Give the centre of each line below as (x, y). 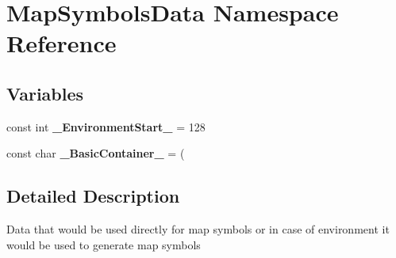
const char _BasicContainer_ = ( (96, 153)
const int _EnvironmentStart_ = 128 (106, 126)
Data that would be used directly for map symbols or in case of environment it (198, 229)
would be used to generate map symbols (104, 244)
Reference (62, 43)
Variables (45, 93)
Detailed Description (93, 196)
